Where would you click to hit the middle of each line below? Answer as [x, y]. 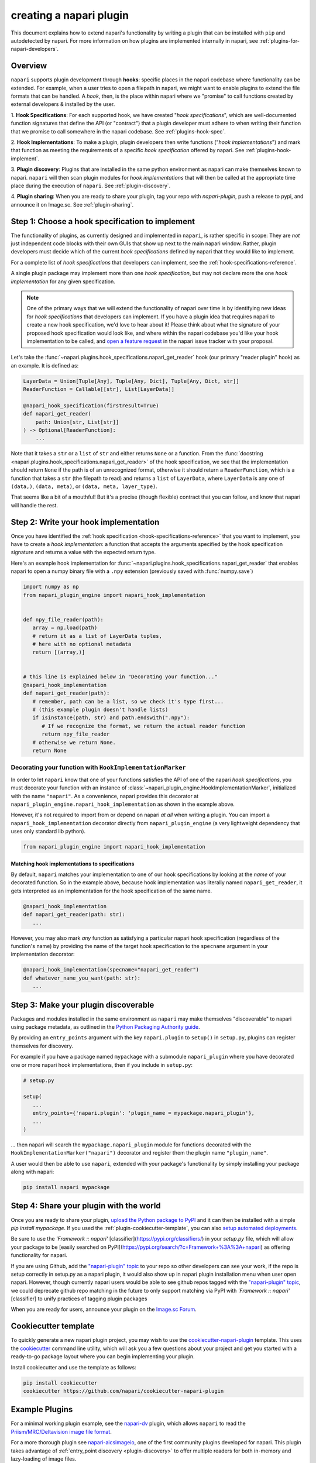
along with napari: [32, 1172]
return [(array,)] [59, 652]
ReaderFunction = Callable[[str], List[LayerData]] [99, 389]
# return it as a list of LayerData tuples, [97, 636]
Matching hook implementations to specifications [73, 864]
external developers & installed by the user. [63, 104]
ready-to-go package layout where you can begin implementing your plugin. [103, 1356]
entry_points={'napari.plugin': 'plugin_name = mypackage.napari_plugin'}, [143, 1113]
